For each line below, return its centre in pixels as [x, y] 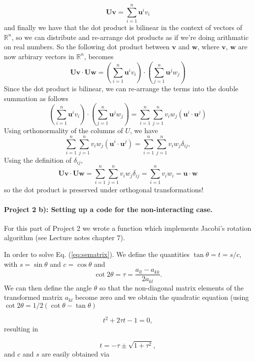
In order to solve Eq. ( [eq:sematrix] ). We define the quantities [97, 254]
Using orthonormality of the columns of [64, 130]
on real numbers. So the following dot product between [87, 47]
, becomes [99, 56]
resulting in [21, 329]
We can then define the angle [48, 287]
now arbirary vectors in [39, 56]
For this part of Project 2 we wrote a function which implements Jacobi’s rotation [128, 228]
